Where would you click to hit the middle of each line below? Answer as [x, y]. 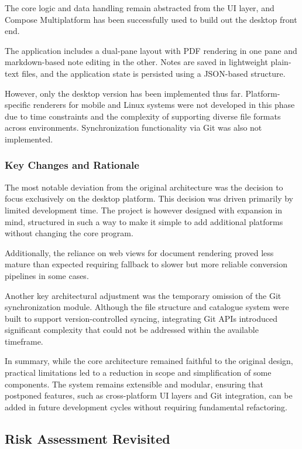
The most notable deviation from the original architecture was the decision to [144, 187]
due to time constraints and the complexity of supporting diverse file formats [143, 116]
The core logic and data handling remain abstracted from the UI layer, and [140, 8]
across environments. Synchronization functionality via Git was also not [133, 127]
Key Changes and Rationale [72, 165]
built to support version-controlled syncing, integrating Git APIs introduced [141, 318]
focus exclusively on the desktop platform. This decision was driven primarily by [149, 198]
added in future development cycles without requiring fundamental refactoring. [146, 407]
